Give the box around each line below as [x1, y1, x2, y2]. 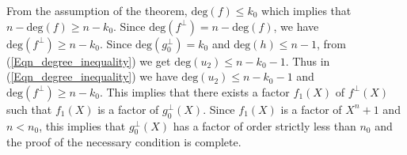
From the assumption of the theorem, [6, 2, 188, 18]
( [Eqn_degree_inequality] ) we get [6, 52, 171, 69]
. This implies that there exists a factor [99, 83, 290, 100]
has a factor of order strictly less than [173, 117, 356, 134]
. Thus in [285, 52, 330, 69]
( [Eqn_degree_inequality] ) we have [6, 68, 178, 85]
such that [6, 100, 52, 117]
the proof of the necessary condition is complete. [6, 134, 242, 150]
